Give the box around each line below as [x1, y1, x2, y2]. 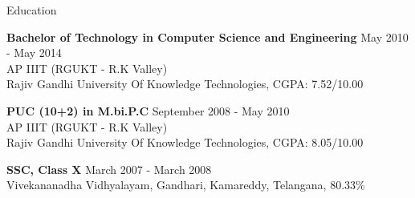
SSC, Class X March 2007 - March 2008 [6, 160, 212, 177]
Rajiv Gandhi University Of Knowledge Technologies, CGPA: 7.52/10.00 [6, 75, 364, 92]
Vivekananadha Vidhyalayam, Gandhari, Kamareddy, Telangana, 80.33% [6, 176, 365, 193]
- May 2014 [6, 44, 62, 61]
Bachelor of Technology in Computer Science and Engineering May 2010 [6, 28, 409, 45]
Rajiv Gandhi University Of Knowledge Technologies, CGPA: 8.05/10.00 [6, 134, 364, 151]
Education [6, 2, 57, 18]
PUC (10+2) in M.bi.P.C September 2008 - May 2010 [6, 102, 290, 119]
